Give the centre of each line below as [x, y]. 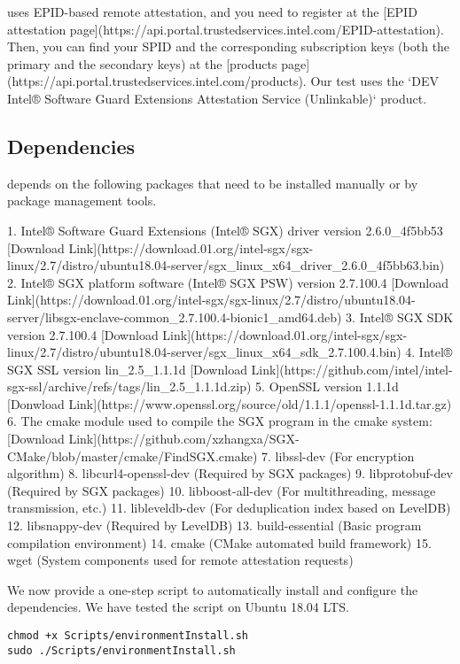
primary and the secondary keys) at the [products [142, 63]
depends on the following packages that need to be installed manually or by [213, 183]
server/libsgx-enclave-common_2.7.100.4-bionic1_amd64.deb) [175, 317]
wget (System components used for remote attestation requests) [180, 560]
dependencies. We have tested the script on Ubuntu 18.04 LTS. [178, 607]
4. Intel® [429, 352]
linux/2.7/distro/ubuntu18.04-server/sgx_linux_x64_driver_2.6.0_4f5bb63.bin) [226, 265]
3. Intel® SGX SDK [400, 317]
